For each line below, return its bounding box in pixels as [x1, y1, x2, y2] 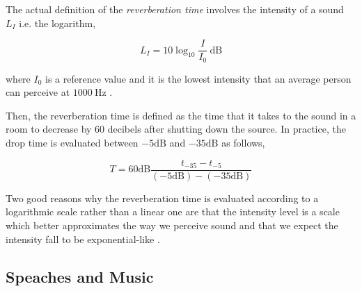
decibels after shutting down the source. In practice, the [107, 122, 346, 136]
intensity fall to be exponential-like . [6, 231, 160, 246]
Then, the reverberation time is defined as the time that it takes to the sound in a [6, 108, 356, 122]
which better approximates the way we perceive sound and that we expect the [6, 217, 338, 232]
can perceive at [6, 85, 70, 99]
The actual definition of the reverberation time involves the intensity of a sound [6, 2, 344, 16]
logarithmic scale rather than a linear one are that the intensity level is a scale [6, 204, 340, 219]
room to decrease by [6, 122, 92, 136]
